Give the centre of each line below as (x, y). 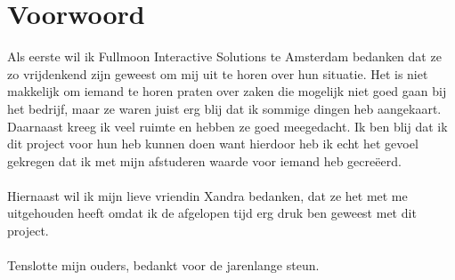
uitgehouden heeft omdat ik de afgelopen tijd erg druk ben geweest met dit (212, 213)
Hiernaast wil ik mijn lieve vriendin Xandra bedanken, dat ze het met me (207, 195)
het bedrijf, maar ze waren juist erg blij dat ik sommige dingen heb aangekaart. (224, 108)
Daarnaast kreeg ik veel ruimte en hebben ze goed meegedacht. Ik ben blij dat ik (227, 126)
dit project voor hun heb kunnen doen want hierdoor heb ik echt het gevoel (213, 144)
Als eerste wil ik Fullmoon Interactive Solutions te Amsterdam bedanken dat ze (224, 56)
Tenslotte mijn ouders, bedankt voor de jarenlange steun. (163, 265)
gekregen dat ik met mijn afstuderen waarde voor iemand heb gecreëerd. (204, 160)
